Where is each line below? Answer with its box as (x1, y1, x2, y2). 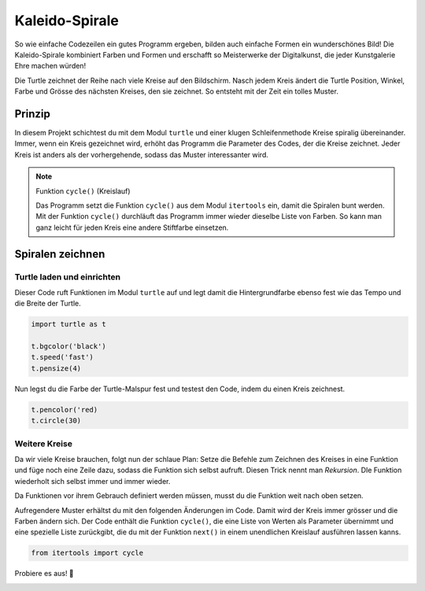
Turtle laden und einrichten (14, 271, 121, 283)
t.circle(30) (31, 416, 82, 425)
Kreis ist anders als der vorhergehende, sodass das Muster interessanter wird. (14, 150, 269, 159)
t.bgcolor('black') (31, 342, 106, 351)
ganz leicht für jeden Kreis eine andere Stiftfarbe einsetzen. (35, 223, 229, 232)
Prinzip (14, 107, 50, 120)
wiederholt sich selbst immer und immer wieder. (14, 476, 171, 486)
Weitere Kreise (14, 438, 72, 449)
